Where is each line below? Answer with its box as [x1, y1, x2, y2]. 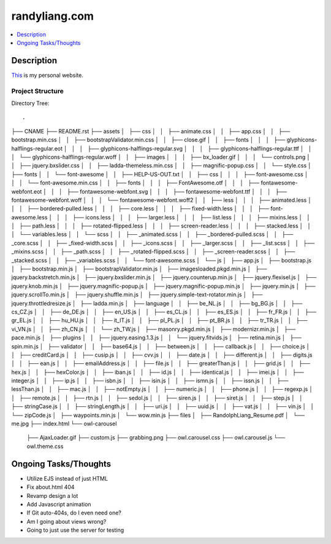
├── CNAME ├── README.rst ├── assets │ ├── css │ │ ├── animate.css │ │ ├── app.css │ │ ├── [11, 127, 291, 135]
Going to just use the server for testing [26, 526, 124, 534]
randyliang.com [11, 9, 94, 23]
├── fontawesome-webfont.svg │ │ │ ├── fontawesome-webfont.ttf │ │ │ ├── [66, 187, 287, 195]
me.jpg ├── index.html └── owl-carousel [11, 420, 117, 427]
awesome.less [11, 213, 48, 221]
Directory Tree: [11, 99, 50, 107]
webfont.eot [11, 187, 42, 195]
